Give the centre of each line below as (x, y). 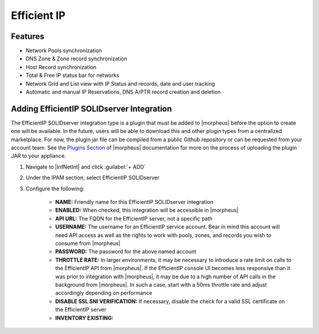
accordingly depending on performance (104, 293)
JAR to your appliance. (38, 156)
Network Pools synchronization (64, 51)
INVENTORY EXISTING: (84, 318)
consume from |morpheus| (88, 243)
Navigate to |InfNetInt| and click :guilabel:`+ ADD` (86, 167)
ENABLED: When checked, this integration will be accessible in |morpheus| (147, 210)
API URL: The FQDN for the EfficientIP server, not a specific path (134, 218)
